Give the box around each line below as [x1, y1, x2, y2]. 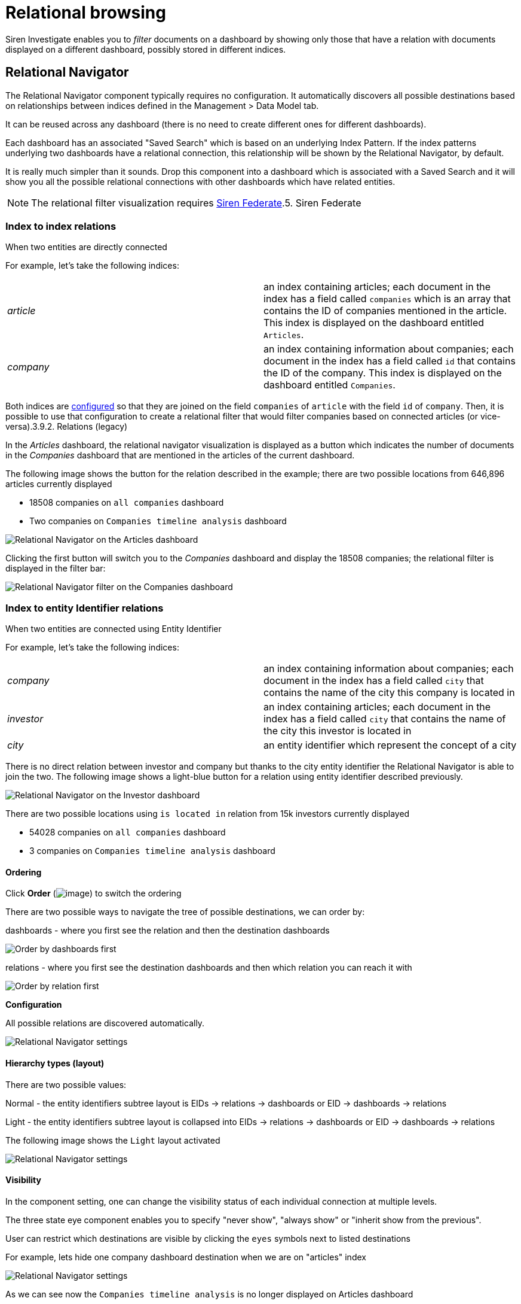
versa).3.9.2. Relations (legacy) [5, 421, 128, 432]
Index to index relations [5, 220, 117, 232]
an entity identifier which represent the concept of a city [263, 739, 517, 752]
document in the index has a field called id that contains [263, 355, 516, 367]
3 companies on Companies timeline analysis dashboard [29, 846, 275, 856]
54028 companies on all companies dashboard [29, 827, 226, 838]
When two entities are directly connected [5, 242, 167, 253]
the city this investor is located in [263, 725, 412, 737]
